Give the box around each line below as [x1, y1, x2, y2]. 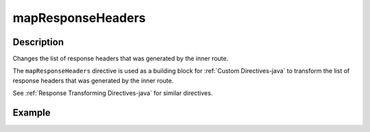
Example [12, 107, 51, 119]
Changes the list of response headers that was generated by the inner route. [12, 55, 229, 63]
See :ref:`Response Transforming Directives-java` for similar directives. [12, 89, 213, 97]
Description [12, 36, 64, 48]
